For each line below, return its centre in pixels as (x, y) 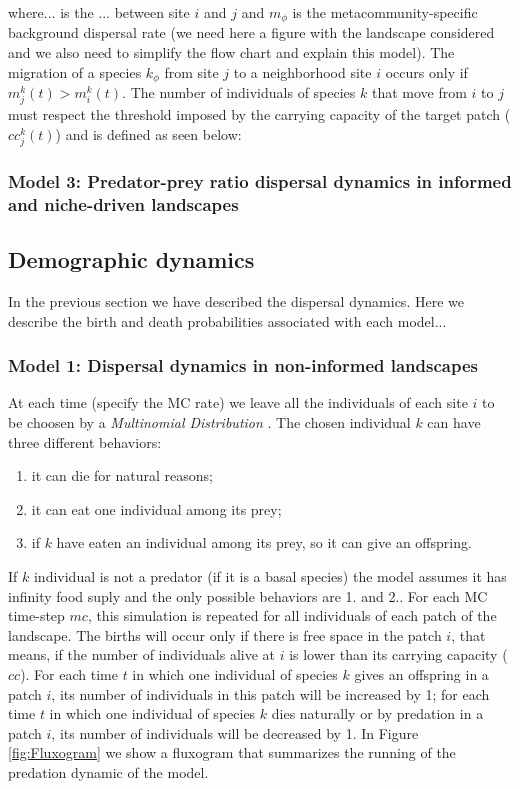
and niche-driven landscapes (123, 203)
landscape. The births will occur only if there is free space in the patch (225, 634)
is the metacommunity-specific (385, 12)
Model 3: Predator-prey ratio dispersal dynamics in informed (260, 180)
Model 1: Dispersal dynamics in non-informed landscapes (243, 365)
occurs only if (426, 71)
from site (191, 71)
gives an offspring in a (421, 673)
